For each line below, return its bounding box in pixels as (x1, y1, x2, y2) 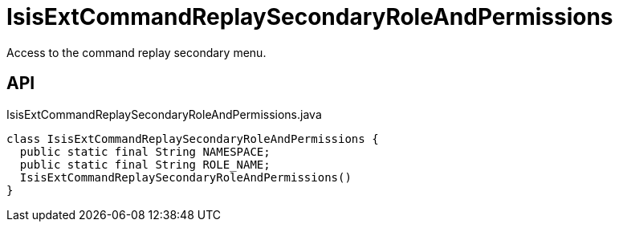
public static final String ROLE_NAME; (19, 157, 271, 171)
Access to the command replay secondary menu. (6, 45, 267, 59)
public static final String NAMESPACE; (19, 145, 271, 158)
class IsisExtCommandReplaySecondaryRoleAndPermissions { (6, 132, 379, 145)
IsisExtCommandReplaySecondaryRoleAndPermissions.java (6, 107, 322, 121)
